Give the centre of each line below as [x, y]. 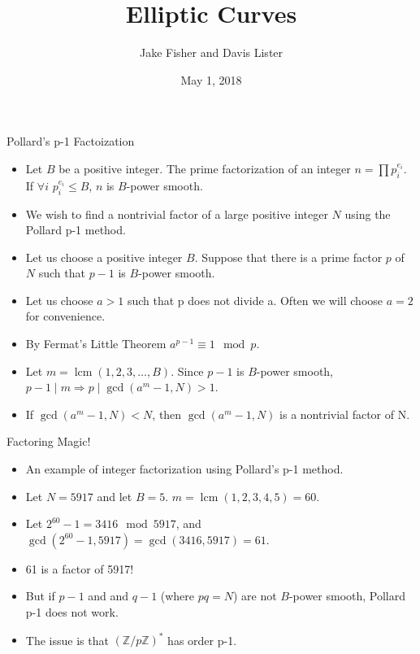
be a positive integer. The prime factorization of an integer [205, 168]
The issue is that [67, 640]
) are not [255, 596]
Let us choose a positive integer [104, 257]
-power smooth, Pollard [347, 596]
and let [115, 496]
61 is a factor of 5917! [80, 568]
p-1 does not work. [72, 612]
